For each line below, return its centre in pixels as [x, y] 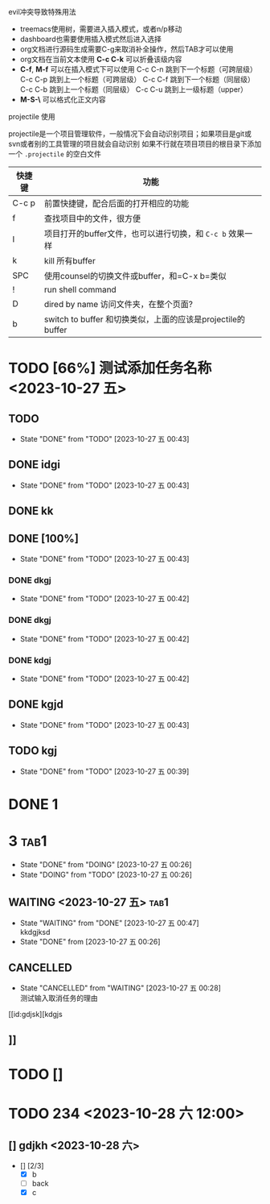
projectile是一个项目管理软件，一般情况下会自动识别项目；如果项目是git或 [130, 134]
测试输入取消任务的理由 [59, 998]
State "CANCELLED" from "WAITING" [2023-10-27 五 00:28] [120, 988]
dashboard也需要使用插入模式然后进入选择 [91, 39]
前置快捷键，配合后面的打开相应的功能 [117, 203]
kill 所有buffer [70, 261]
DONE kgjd [36, 705]
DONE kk [31, 511]
